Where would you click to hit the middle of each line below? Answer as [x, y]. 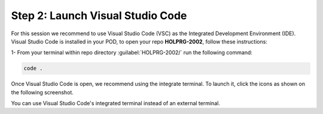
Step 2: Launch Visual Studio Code [99, 16]
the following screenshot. [42, 92]
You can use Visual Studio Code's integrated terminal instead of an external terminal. [116, 103]
